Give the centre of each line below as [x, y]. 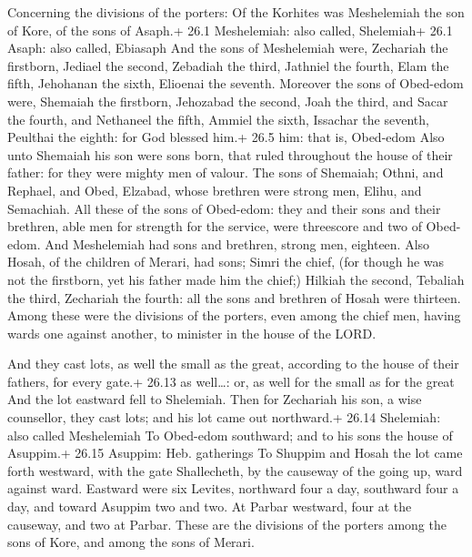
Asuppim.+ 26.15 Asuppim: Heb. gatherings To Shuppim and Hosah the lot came [235, 453]
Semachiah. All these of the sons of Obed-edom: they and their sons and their [224, 208]
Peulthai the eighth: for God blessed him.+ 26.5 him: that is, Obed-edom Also [226, 137]
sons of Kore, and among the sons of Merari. [131, 542]
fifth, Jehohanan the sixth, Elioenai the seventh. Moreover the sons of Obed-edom [236, 83]
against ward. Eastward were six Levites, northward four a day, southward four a [233, 488]
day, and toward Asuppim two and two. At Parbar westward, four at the [210, 506]
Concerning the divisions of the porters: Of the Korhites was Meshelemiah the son [236, 12]
